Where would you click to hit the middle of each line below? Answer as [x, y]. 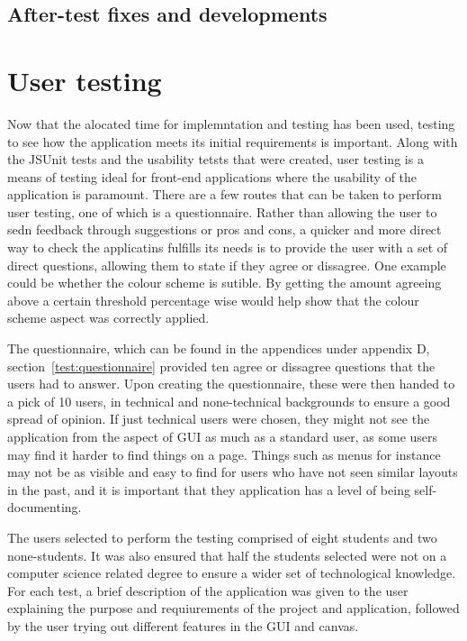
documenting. [45, 507]
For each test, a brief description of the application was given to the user [208, 590]
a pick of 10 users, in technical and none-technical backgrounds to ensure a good [229, 401]
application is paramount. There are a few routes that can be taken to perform [225, 194]
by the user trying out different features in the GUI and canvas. [183, 625]
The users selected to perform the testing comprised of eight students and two [222, 537]
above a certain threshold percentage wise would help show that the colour [213, 300]
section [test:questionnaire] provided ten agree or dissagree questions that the [221, 366]
